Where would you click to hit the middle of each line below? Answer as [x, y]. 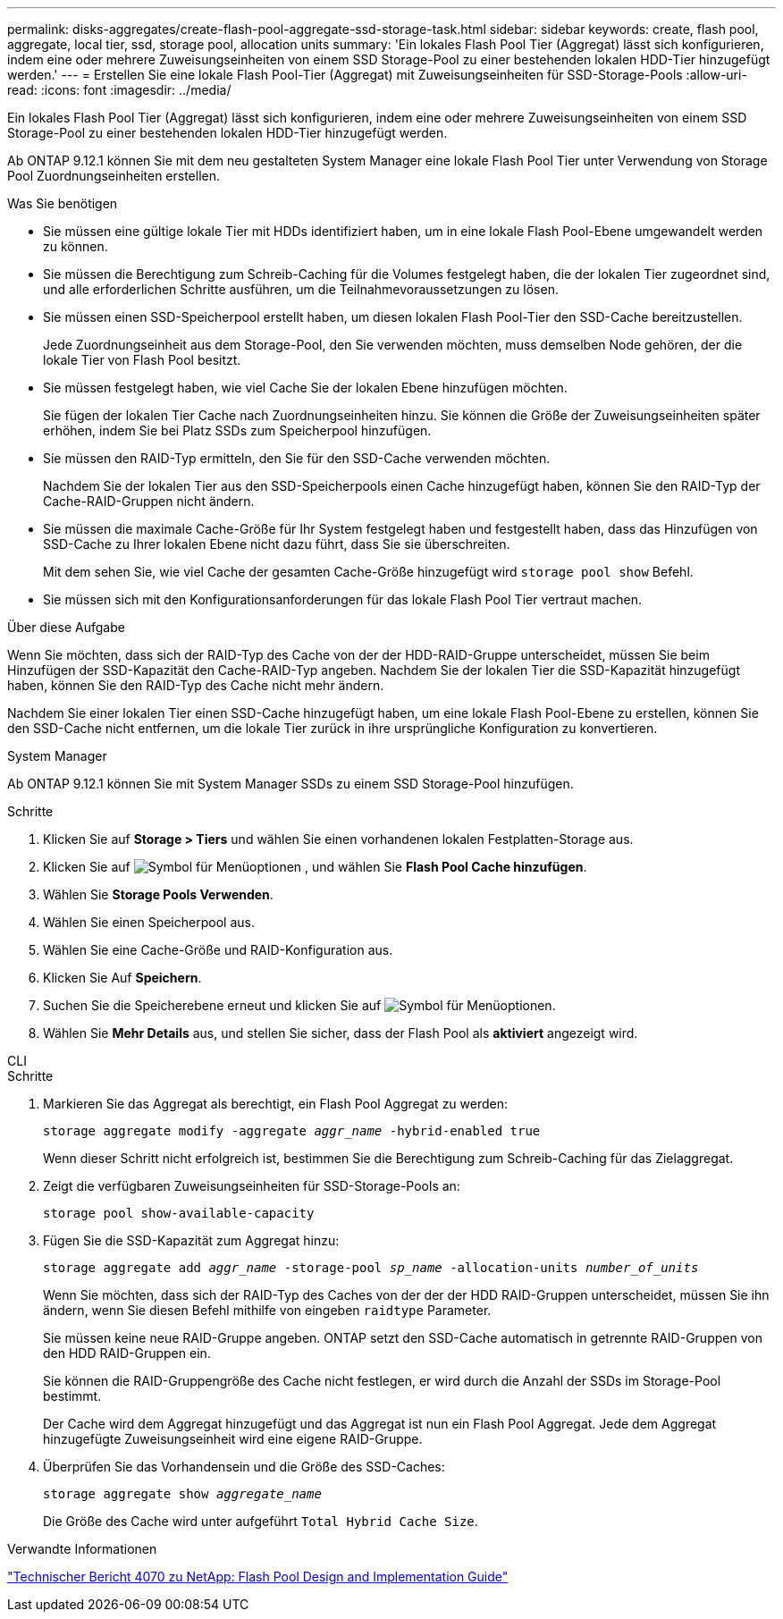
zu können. [76, 246]
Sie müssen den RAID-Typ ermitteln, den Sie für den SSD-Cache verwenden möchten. [297, 458]
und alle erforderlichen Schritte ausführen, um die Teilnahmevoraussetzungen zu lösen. [301, 289]
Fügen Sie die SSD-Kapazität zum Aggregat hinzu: [191, 1240]
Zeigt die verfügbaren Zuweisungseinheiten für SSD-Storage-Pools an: [252, 1186]
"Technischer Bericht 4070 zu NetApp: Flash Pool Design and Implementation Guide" [258, 1577]
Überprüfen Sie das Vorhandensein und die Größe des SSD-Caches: [244, 1467]
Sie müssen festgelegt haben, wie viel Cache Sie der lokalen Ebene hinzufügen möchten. [305, 388]
